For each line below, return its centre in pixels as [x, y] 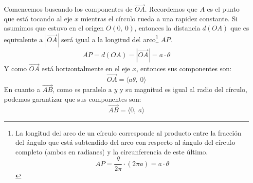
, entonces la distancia [167, 28]
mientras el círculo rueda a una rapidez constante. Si [159, 18]
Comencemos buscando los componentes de [68, 9]
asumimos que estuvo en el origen [54, 28]
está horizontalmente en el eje [86, 69]
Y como [16, 69]
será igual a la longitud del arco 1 [110, 38]
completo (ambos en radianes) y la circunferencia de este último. [112, 151]
